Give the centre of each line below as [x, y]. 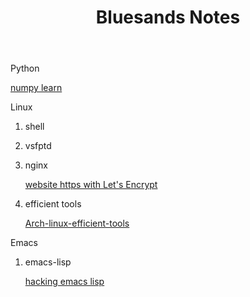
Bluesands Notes [168, 17]
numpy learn [36, 88]
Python [25, 68]
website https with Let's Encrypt [91, 185]
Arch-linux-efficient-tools [77, 223]
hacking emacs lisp [64, 282]
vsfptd [38, 146]
